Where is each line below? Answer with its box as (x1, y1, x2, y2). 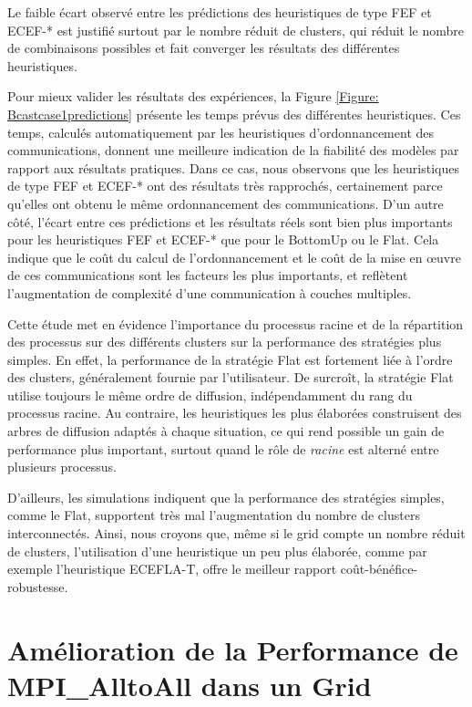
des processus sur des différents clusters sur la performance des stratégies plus (7, 332, 442, 351)
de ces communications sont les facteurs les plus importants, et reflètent (7, 265, 408, 285)
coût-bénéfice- (340, 559, 418, 578)
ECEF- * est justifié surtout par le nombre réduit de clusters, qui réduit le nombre (7, 20, 464, 39)
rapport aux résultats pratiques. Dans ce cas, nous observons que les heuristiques (7, 158, 459, 177)
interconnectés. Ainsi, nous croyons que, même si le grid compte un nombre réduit (7, 524, 466, 543)
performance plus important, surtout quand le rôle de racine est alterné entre (7, 439, 439, 458)
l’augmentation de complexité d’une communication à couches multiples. (7, 283, 412, 302)
